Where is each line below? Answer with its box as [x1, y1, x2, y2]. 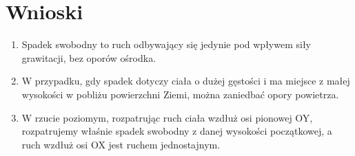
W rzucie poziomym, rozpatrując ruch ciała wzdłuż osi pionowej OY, [21, 110, 313, 124]
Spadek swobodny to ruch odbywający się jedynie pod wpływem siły [21, 37, 311, 52]
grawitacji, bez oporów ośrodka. [21, 50, 156, 65]
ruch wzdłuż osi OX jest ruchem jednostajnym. [21, 137, 221, 151]
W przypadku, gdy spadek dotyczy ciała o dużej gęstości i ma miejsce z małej [21, 74, 350, 88]
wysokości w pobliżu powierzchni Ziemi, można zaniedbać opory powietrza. [21, 87, 339, 101]
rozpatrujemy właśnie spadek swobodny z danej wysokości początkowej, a [21, 124, 332, 138]
